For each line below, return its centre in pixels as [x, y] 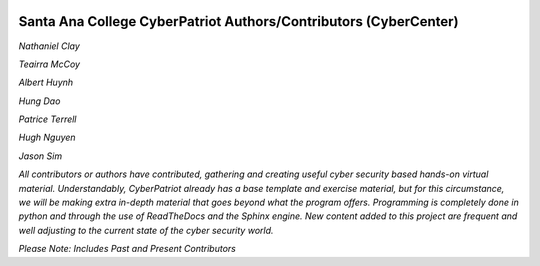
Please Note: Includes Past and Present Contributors [127, 249]
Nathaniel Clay [49, 46]
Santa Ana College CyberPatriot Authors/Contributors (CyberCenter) [238, 21]
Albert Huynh [46, 82]
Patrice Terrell [47, 119]
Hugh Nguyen [47, 137]
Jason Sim [40, 156]
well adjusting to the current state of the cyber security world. [146, 230]
